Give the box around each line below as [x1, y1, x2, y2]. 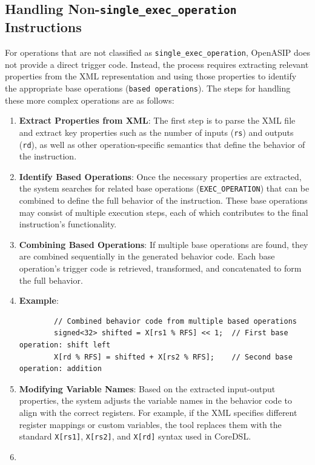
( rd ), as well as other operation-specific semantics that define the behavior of [19, 138, 305, 150]
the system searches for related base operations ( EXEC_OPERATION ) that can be [19, 182, 310, 195]
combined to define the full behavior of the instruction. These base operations [19, 194, 308, 207]
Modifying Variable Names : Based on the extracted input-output [19, 382, 276, 395]
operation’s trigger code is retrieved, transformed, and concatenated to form [19, 261, 302, 274]
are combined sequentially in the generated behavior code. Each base [19, 250, 275, 263]
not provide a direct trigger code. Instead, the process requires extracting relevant [5, 58, 309, 70]
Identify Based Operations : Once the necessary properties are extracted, [19, 170, 302, 182]
